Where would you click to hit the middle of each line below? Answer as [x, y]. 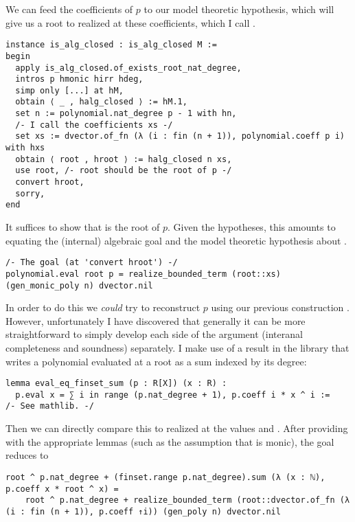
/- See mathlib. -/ [50, 406]
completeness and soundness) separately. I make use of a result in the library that [177, 347]
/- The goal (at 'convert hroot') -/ [92, 263]
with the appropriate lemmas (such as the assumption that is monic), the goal [170, 441]
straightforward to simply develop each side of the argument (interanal [154, 334]
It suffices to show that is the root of [83, 227]
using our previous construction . [280, 307]
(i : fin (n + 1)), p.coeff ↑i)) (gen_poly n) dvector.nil [143, 511]
